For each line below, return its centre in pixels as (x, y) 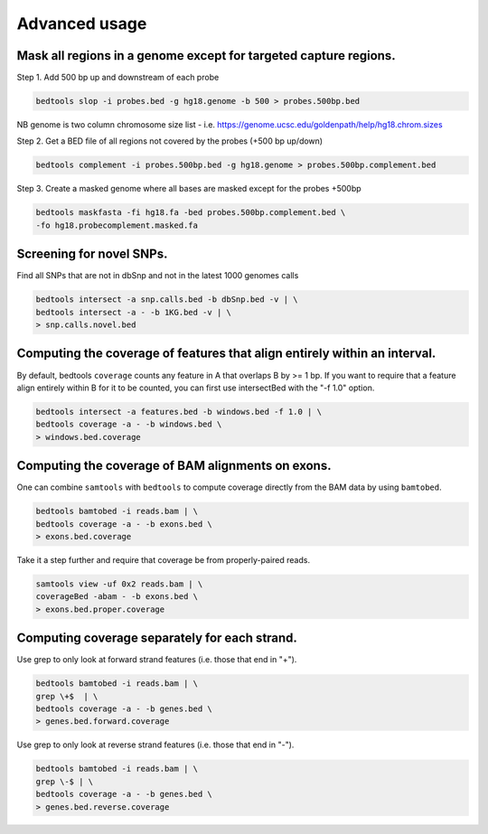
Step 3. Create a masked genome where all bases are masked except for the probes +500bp (189, 189)
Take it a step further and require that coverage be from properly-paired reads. (164, 559)
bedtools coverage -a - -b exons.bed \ (124, 524)
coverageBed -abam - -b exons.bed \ (117, 597)
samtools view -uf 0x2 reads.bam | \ (119, 584)
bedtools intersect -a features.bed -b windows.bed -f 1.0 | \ (179, 412)
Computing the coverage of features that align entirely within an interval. (226, 354)
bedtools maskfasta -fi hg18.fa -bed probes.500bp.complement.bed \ (191, 213)
